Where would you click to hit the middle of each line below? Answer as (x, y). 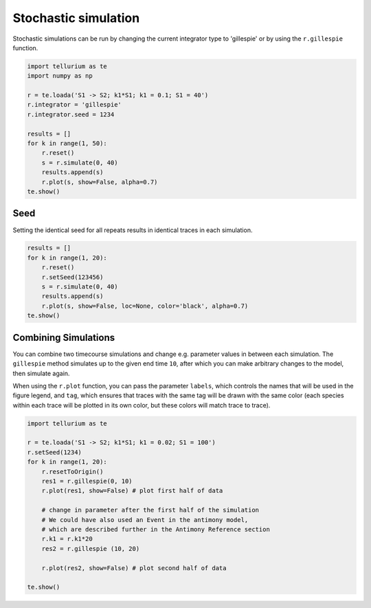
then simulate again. (41, 373)
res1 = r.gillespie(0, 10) (87, 481)
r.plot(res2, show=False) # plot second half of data (134, 568)
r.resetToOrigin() (72, 471)
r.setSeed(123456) (72, 277)
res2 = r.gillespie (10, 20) (91, 548)
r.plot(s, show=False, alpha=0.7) (100, 182)
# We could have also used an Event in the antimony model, (145, 520)
